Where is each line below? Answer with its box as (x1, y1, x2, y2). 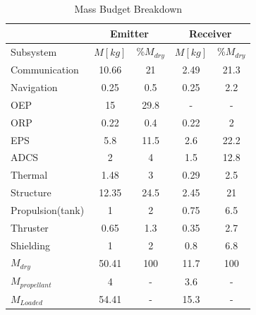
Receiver (188, 25, 232, 40)
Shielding (11, 237, 51, 252)
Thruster (11, 220, 49, 234)
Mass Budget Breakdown (74, 1, 183, 16)
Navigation (11, 79, 58, 94)
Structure (11, 185, 51, 200)
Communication (11, 62, 79, 77)
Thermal (11, 167, 48, 182)
